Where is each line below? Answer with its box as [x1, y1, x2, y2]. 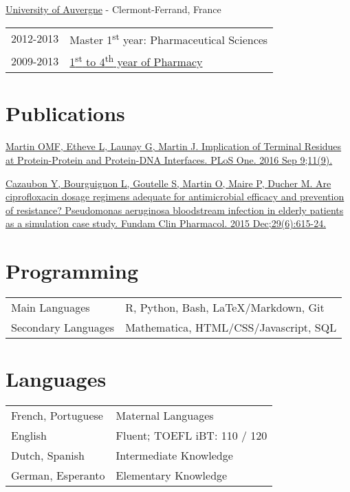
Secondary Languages [11, 319, 115, 336]
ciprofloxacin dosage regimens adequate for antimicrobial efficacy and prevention [6, 189, 344, 204]
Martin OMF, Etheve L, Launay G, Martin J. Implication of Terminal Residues [6, 139, 342, 153]
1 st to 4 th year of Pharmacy [69, 51, 203, 70]
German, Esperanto [11, 467, 105, 484]
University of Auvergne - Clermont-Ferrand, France [6, 2, 221, 16]
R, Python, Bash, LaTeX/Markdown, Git [125, 299, 325, 316]
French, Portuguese [11, 407, 103, 424]
